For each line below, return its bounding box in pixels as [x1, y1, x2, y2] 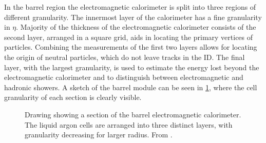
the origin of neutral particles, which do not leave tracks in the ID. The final [4, 51, 245, 62]
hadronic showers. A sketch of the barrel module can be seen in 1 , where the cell [4, 81, 257, 92]
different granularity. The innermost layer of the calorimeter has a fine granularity [4, 11, 262, 22]
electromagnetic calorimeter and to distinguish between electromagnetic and [4, 72, 243, 83]
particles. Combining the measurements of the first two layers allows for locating [4, 42, 257, 52]
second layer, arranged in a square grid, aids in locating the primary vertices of [4, 31, 253, 42]
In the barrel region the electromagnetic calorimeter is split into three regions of [4, 2, 256, 12]
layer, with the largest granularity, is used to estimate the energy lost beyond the [4, 62, 259, 72]
